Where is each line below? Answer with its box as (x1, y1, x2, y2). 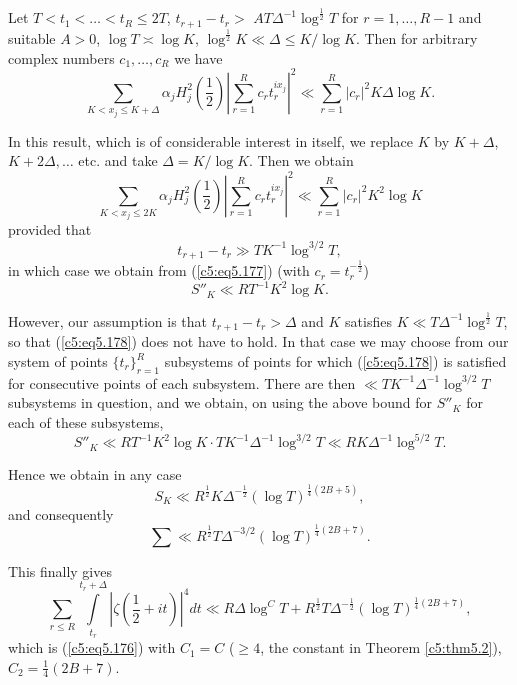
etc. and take (78, 150, 158, 171)
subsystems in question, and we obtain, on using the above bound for (8, 392, 433, 413)
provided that (8, 219, 92, 240)
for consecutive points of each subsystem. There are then (8, 372, 356, 393)
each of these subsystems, (8, 411, 164, 432)
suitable (8, 28, 56, 49)
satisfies (345, 310, 392, 331)
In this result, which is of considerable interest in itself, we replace (8, 130, 414, 151)
